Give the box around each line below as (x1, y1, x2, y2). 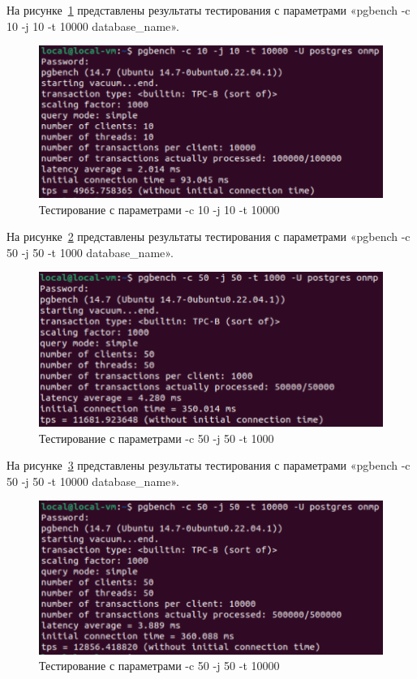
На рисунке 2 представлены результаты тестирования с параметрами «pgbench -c (6, 228, 411, 245)
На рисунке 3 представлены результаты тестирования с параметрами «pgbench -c (6, 457, 411, 474)
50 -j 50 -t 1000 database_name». (6, 243, 174, 260)
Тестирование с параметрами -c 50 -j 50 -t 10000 (39, 657, 280, 674)
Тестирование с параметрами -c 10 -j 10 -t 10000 (39, 200, 280, 217)
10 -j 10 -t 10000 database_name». (6, 17, 179, 34)
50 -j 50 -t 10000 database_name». (6, 472, 179, 489)
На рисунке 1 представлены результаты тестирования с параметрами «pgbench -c (6, 2, 411, 18)
